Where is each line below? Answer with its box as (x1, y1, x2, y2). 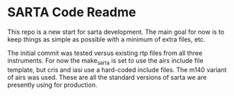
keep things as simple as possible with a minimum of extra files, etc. (7, 35, 206, 43)
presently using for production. (7, 80, 98, 89)
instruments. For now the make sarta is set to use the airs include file (7, 56, 204, 66)
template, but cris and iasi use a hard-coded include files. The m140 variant (7, 65, 228, 74)
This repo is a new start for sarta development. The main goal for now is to (7, 28, 225, 36)
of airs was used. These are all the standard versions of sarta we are (7, 73, 207, 81)
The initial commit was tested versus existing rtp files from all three (7, 49, 203, 57)
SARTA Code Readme (7, 4, 136, 20)
